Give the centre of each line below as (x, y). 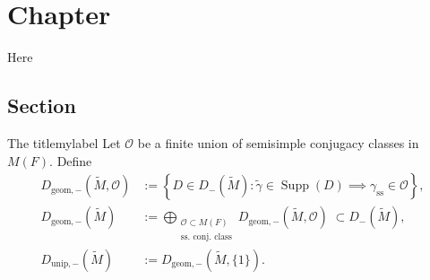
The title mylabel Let (64, 142)
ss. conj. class (206, 236)
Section (42, 105)
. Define (71, 160)
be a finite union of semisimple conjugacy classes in (278, 142)
